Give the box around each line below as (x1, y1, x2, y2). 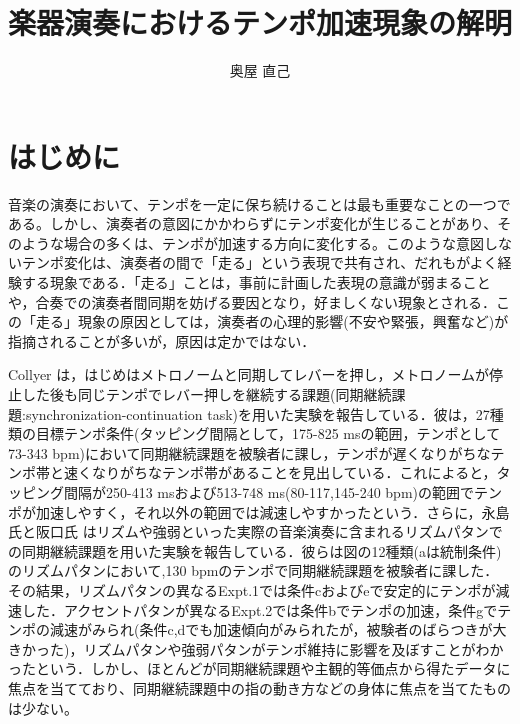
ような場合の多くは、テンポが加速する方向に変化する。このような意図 (21, 232, 484, 253)
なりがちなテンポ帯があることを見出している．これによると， (91, 462, 497, 483)
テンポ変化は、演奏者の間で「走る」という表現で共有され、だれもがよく (21, 252, 498, 273)
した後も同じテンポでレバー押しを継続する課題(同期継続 (21, 384, 392, 404)
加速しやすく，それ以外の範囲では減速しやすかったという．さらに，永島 (35, 501, 510, 522)
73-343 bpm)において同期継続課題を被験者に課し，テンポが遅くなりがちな (8, 442, 491, 463)
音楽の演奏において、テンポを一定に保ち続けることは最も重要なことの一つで (8, 193, 511, 214)
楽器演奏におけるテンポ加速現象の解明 (8, 2, 513, 43)
